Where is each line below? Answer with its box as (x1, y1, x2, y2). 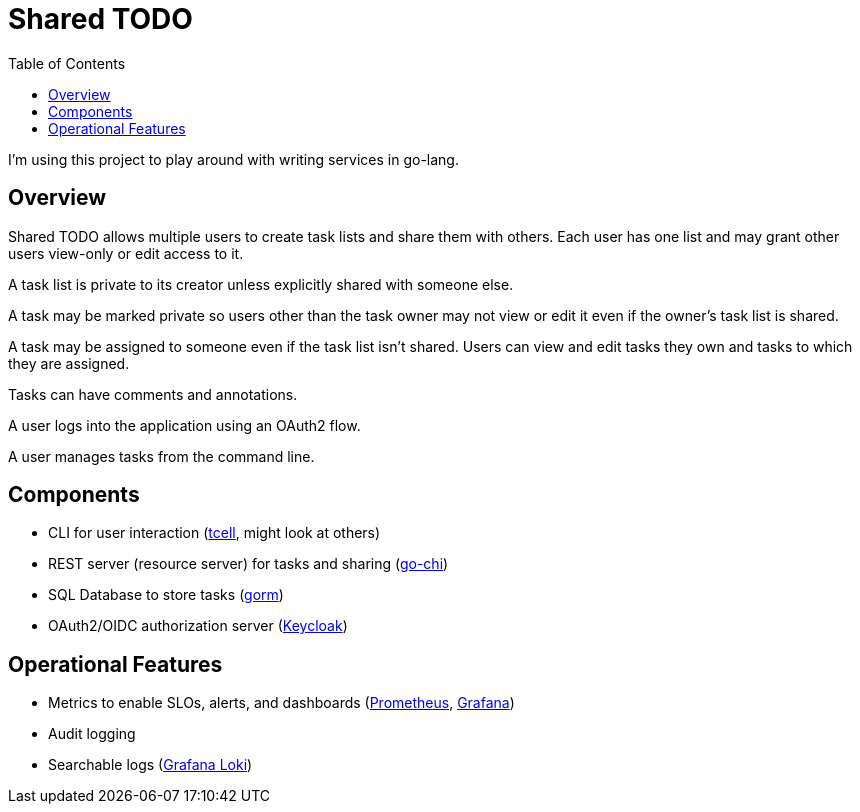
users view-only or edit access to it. (8, 244, 244, 262)
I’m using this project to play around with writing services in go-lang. (8, 150, 459, 168)
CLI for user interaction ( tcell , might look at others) (48, 524, 381, 542)
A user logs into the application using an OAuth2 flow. (8, 416, 361, 434)
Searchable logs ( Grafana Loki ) (48, 756, 253, 774)
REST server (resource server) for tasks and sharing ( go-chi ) (48, 555, 449, 573)
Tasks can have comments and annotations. (8, 385, 298, 403)
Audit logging (48, 725, 136, 743)
